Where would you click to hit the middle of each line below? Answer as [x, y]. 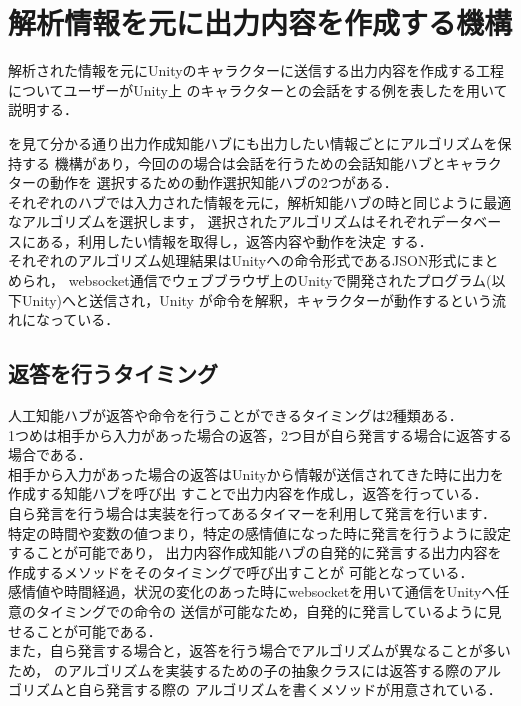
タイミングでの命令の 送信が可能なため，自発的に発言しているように [261, 610]
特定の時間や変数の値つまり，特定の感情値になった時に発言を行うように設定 [260, 532]
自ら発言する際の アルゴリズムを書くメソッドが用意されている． [289, 689]
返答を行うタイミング [113, 373]
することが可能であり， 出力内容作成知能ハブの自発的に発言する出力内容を [255, 552]
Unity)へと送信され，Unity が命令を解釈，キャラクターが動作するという [257, 299]
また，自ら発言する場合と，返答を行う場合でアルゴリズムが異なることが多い [259, 650]
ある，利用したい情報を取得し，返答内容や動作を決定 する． [234, 240]
